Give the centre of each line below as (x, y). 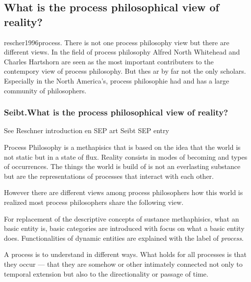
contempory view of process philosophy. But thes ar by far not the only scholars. (125, 71)
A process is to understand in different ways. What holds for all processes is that (125, 254)
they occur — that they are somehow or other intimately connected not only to (123, 264)
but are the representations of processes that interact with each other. (109, 176)
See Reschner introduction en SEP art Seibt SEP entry (87, 130)
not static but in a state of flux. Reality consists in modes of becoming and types (126, 156)
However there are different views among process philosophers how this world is (124, 192)
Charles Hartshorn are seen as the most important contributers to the (109, 61)
